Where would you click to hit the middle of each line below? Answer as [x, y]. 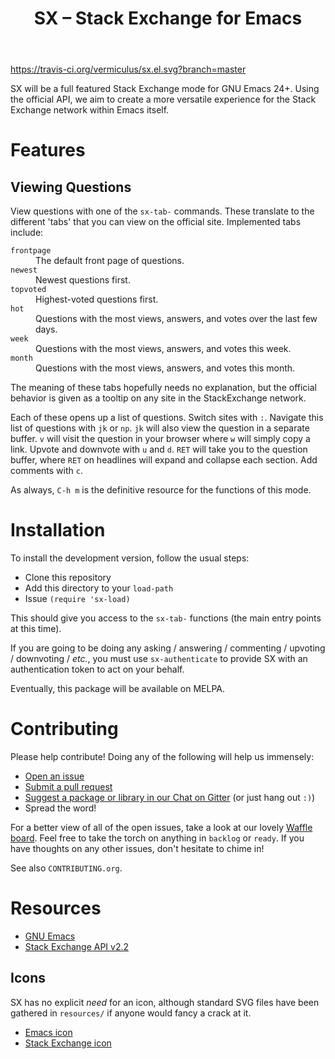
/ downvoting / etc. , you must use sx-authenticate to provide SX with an [159, 659]
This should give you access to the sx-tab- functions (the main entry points [166, 618]
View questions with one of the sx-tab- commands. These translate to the [162, 211]
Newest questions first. [83, 280]
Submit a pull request [68, 787]
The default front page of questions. [110, 261]
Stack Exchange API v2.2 [77, 946]
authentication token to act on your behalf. [97, 669]
